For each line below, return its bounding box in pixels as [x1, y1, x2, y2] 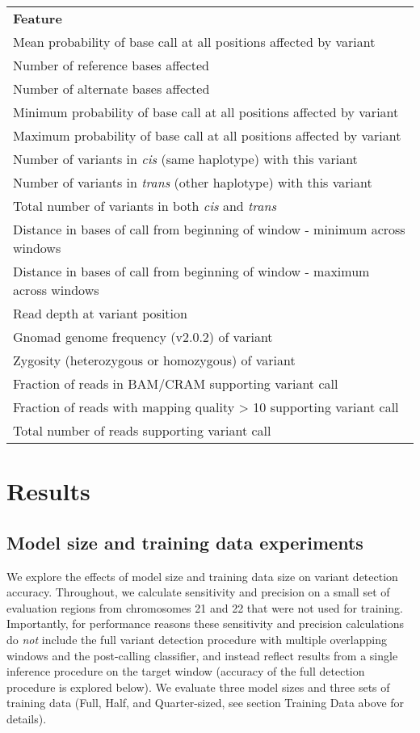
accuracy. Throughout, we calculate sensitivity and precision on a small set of [6, 583, 390, 600]
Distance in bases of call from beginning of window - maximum [13, 262, 370, 280]
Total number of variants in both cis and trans [13, 196, 277, 215]
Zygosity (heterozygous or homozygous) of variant [13, 351, 296, 369]
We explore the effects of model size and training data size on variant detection [6, 567, 398, 584]
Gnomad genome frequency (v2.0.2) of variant [13, 327, 273, 346]
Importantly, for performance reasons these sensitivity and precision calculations [6, 615, 404, 632]
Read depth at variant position [13, 304, 187, 322]
